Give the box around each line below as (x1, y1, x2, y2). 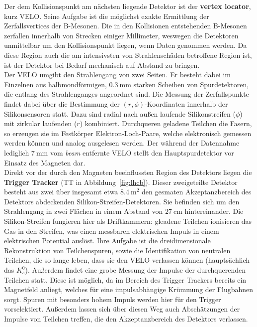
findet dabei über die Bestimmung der (4, 98, 120, 109)
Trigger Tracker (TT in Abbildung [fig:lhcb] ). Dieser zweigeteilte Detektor (4, 176, 238, 187)
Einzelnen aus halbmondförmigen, (4, 79, 107, 89)
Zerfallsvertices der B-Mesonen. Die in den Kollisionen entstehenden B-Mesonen (4, 20, 247, 31)
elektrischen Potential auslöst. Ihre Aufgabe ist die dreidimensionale (4, 235, 211, 246)
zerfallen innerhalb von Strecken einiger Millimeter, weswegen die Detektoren (4, 30, 239, 40)
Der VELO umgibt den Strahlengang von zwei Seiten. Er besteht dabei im (4, 69, 231, 80)
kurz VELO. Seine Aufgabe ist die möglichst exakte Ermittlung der (4, 10, 209, 21)
